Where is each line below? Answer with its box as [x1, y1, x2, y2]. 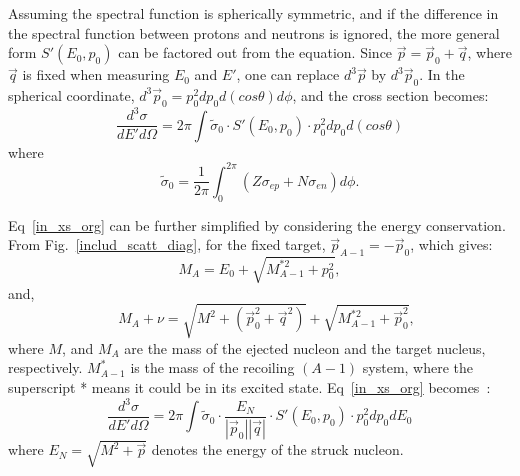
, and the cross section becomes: [292, 84, 489, 105]
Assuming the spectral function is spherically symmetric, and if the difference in [8, 3, 499, 23]
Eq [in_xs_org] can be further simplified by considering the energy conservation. [8, 214, 506, 235]
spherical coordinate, [8, 84, 135, 105]
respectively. [8, 357, 83, 378]
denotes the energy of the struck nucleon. [151, 439, 404, 460]
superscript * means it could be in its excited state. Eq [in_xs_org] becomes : [8, 376, 491, 397]
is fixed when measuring [22, 64, 170, 85]
